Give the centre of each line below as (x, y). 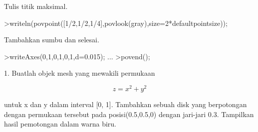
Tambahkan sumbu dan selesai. (52, 40)
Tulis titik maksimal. (36, 6)
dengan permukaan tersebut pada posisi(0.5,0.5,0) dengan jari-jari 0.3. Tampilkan (129, 114)
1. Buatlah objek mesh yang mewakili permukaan (80, 73)
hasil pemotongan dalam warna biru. (60, 124)
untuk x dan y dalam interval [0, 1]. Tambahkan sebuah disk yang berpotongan (126, 104)
